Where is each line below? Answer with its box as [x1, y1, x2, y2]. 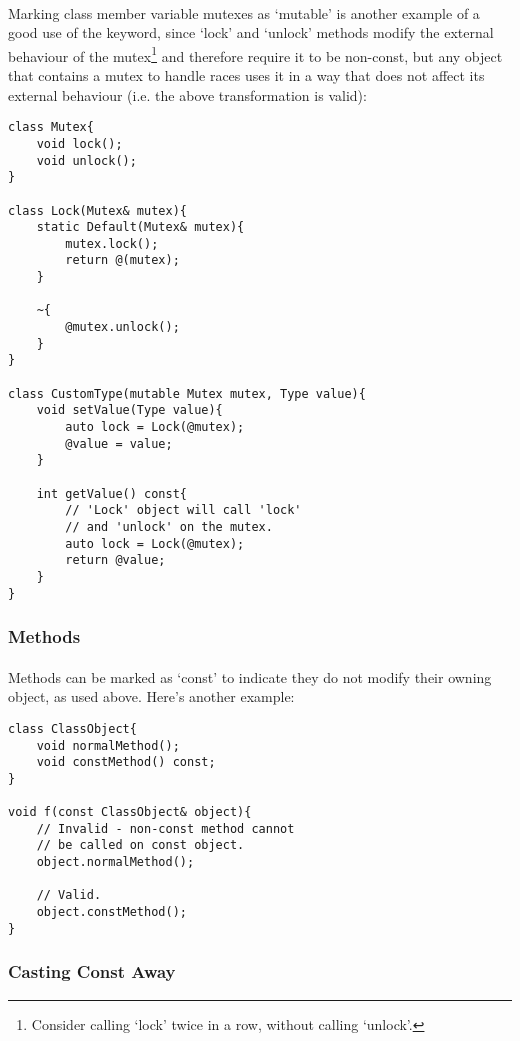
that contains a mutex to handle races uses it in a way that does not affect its [8, 65, 485, 86]
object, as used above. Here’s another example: [8, 686, 295, 707]
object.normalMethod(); [36, 855, 195, 870]
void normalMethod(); [36, 738, 180, 753]
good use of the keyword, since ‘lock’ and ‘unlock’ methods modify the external [8, 22, 494, 43]
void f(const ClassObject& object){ [8, 805, 252, 820]
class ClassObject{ [8, 721, 137, 736]
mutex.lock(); [65, 236, 159, 251]
